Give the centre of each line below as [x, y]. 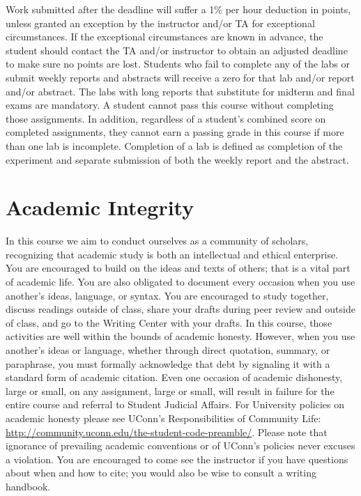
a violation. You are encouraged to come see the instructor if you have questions [177, 459]
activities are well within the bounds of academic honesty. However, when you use [180, 336]
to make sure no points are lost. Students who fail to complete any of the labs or [178, 64]
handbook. [28, 486]
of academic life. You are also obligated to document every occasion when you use [180, 282]
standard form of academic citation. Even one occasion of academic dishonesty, [174, 377]
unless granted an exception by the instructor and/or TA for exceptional [160, 23]
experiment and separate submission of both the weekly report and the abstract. [177, 159]
